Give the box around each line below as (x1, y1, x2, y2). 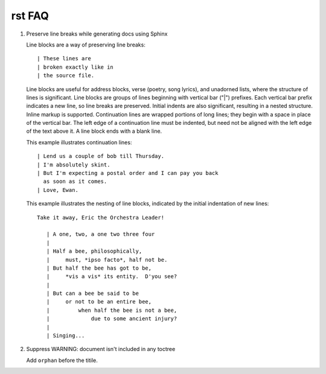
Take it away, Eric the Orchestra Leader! (37, 214, 165, 221)
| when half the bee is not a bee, (46, 306, 177, 314)
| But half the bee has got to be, (46, 264, 152, 271)
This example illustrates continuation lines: (26, 139, 132, 146)
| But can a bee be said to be (46, 290, 139, 297)
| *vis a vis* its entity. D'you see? (46, 273, 177, 280)
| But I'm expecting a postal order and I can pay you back (37, 170, 219, 177)
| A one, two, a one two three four (46, 231, 155, 238)
